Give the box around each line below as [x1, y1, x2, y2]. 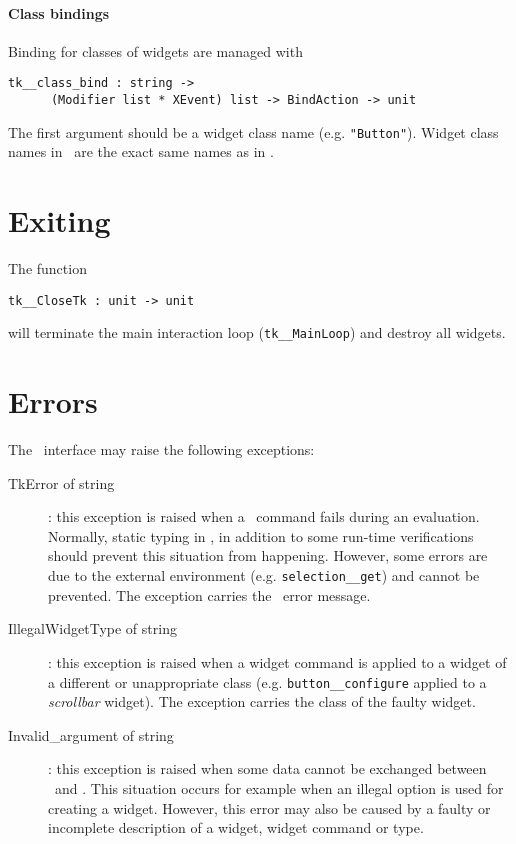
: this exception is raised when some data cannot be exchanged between [48, 758, 487, 779]
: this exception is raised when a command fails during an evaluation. [48, 506, 480, 527]
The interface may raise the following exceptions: [8, 439, 315, 460]
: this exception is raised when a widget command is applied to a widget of [48, 651, 507, 672]
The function [8, 258, 87, 279]
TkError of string [8, 472, 115, 493]
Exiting [8, 200, 111, 241]
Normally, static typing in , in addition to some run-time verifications [48, 525, 474, 546]
